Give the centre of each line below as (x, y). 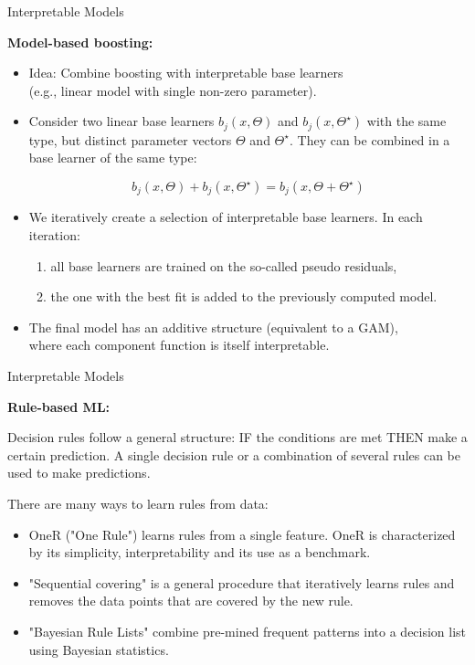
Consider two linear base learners (121, 121)
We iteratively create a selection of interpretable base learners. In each (226, 217)
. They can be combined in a (369, 139)
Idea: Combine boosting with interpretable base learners (186, 73)
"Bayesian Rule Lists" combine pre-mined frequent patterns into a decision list (248, 631)
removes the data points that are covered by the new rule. (191, 601)
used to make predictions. (79, 473)
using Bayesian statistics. (99, 649)
